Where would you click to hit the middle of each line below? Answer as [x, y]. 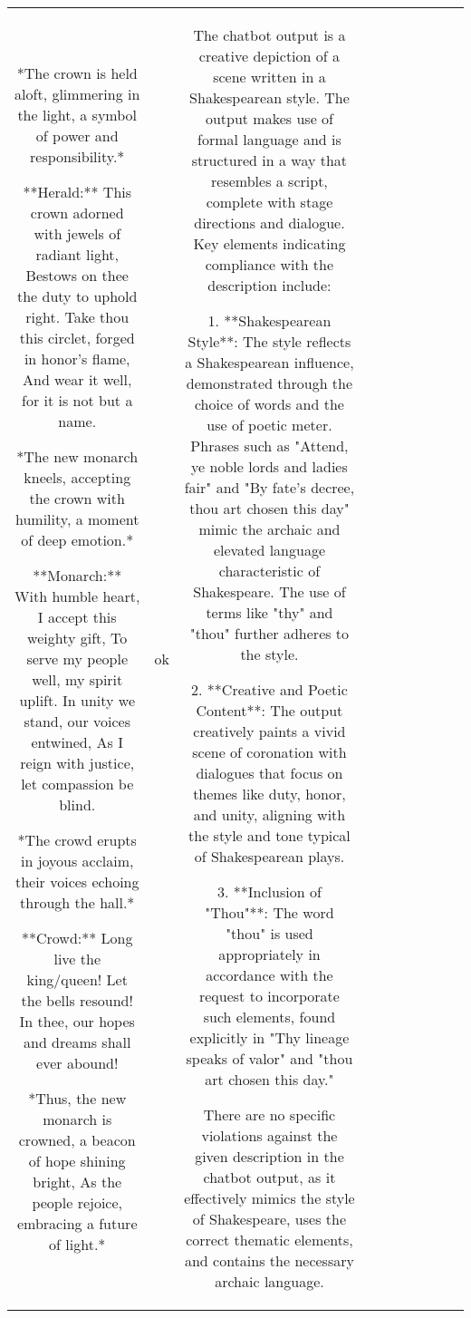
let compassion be [77, 783]
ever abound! [77, 1062]
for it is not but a [77, 400]
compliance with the [269, 264]
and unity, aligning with [269, 814]
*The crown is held [77, 73]
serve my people [77, 658]
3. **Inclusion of [269, 892]
